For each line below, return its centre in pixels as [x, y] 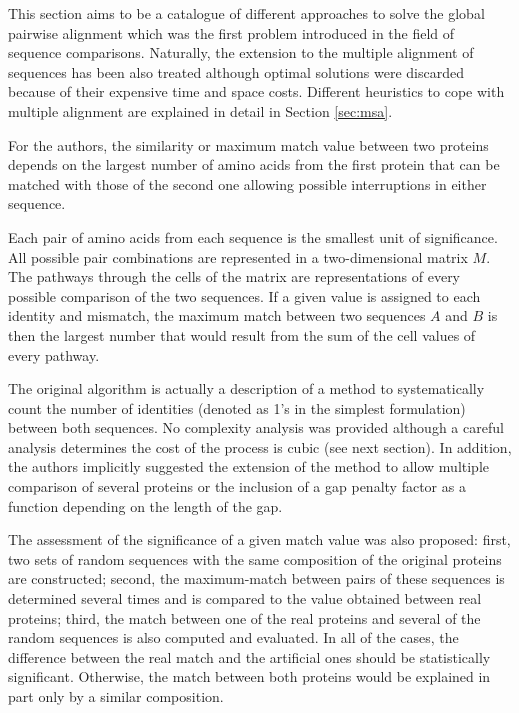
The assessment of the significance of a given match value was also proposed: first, [259, 539]
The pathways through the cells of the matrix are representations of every [234, 276]
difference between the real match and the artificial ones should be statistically [249, 656]
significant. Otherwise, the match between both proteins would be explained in [249, 676]
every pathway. [54, 354]
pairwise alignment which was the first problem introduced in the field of [231, 32]
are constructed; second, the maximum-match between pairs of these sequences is [256, 578]
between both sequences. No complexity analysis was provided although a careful [256, 427]
